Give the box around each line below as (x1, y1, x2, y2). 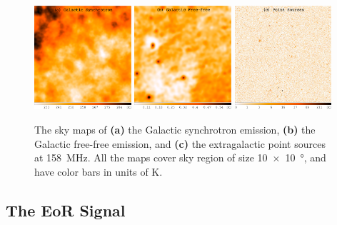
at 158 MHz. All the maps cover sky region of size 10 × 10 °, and (34, 150, 326, 165)
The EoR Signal (6, 199, 126, 221)
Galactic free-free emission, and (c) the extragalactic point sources (34, 136, 326, 151)
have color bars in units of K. (34, 164, 163, 179)
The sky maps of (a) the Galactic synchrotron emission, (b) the (34, 122, 316, 137)
